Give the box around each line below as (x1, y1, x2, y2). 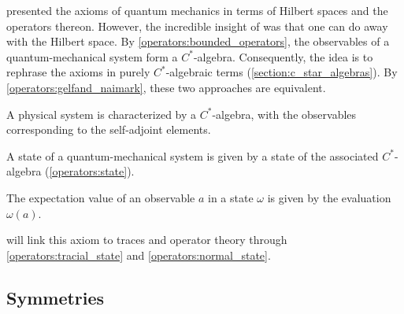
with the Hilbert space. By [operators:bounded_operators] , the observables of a (6, 33, 390, 50)
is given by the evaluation (267, 189, 391, 205)
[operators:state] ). (49, 163, 135, 179)
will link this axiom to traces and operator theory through (6, 231, 287, 248)
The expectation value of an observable (6, 189, 195, 205)
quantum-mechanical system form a (6, 48, 178, 65)
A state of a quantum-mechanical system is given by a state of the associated (6, 147, 379, 164)
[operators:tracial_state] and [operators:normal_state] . (6, 246, 271, 263)
